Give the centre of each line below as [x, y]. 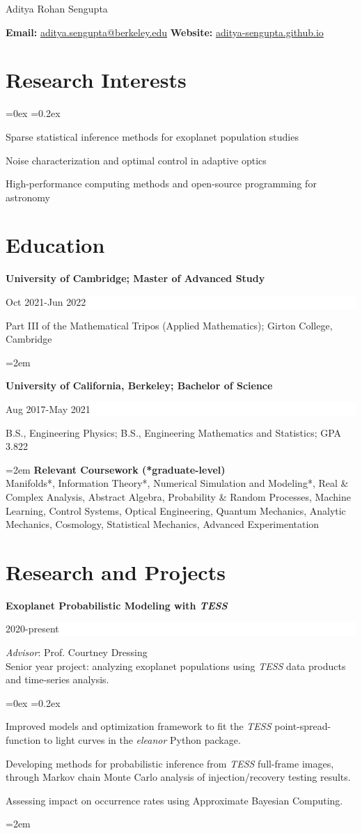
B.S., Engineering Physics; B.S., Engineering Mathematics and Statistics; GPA [174, 432]
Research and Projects [116, 571]
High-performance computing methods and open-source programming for [161, 184]
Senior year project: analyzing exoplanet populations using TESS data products [176, 665]
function [23, 740]
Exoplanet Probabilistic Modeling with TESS [117, 605]
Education [55, 245]
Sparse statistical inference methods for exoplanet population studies [152, 136]
